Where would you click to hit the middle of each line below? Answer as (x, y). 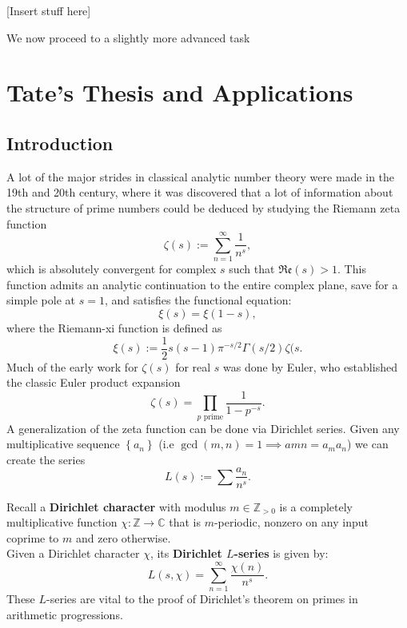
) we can (368, 444)
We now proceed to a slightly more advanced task (128, 37)
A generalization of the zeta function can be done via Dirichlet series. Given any (203, 428)
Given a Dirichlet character (73, 553)
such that (252, 269)
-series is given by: (281, 553)
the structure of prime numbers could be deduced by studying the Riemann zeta (203, 207)
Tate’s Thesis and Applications (180, 92)
